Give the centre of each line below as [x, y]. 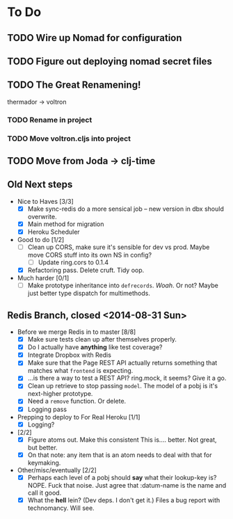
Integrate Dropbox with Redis [69, 355]
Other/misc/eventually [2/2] [57, 470]
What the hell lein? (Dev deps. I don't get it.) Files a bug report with [124, 500]
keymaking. [44, 463]
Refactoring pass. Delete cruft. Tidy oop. [86, 270]
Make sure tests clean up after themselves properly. [102, 340]
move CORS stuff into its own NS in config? [89, 255]
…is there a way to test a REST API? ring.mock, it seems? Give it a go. [127, 378]
